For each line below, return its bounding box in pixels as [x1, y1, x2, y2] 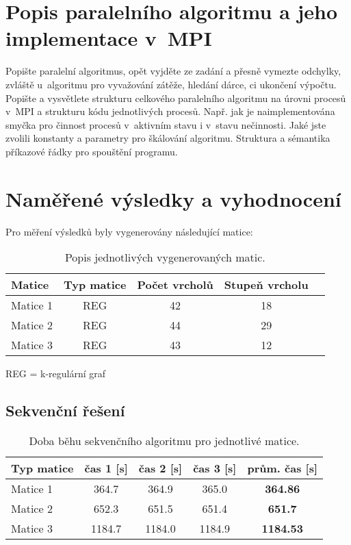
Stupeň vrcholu [224, 277, 309, 293]
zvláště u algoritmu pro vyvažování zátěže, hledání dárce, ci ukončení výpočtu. [5, 77, 337, 91]
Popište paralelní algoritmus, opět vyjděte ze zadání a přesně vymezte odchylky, [5, 64, 341, 78]
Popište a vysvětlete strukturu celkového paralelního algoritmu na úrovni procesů [5, 90, 346, 105]
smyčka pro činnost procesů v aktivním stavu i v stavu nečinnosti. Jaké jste [5, 117, 326, 131]
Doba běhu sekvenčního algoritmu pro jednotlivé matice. [29, 432, 300, 448]
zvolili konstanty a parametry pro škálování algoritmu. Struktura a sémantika [5, 131, 330, 145]
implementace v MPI [5, 24, 212, 52]
